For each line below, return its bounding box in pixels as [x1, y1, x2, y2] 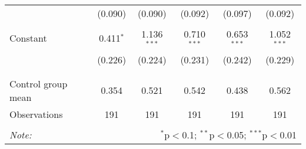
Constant [9, 31, 47, 45]
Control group [9, 76, 68, 90]
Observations [9, 107, 63, 121]
